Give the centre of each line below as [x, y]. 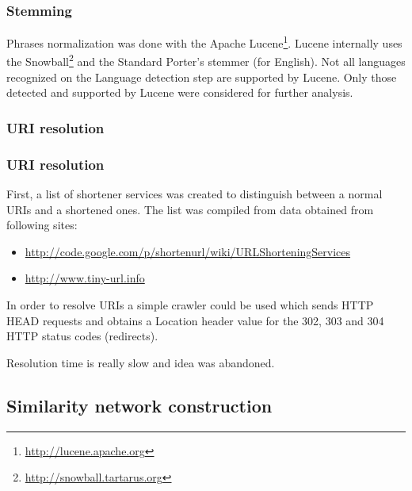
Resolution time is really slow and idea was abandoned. [141, 362]
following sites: [42, 225]
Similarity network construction [139, 405]
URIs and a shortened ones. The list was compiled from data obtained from [190, 209]
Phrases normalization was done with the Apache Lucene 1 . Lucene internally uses [204, 42]
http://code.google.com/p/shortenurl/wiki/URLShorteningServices [188, 251]
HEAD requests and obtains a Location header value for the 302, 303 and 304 [195, 320]
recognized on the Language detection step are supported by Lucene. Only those [202, 77]
